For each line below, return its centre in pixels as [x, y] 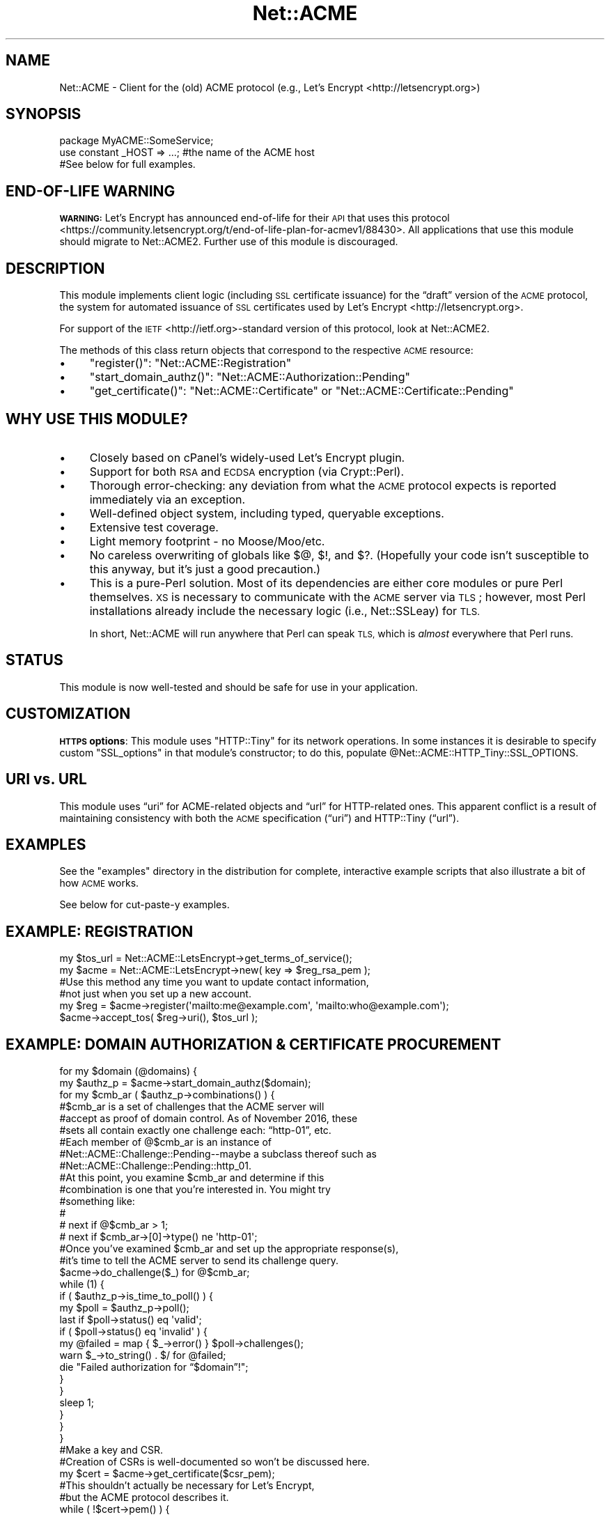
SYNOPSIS [44, 114]
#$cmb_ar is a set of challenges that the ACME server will [192, 1107]
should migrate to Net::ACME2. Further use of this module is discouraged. [229, 242]
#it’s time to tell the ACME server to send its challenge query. [199, 1261]
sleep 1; [77, 1403]
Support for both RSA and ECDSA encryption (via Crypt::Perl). [247, 471]
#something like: [97, 1201]
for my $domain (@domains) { [128, 1071]
